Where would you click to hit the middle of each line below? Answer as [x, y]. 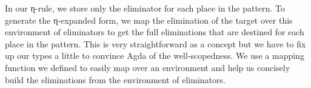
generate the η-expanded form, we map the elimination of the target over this [149, 20]
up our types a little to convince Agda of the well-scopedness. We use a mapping [155, 56]
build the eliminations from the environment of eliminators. [115, 79]
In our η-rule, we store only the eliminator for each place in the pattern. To [145, 8]
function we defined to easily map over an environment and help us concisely [148, 67]
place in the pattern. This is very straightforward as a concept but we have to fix [155, 43]
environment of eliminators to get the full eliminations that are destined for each [155, 32]
